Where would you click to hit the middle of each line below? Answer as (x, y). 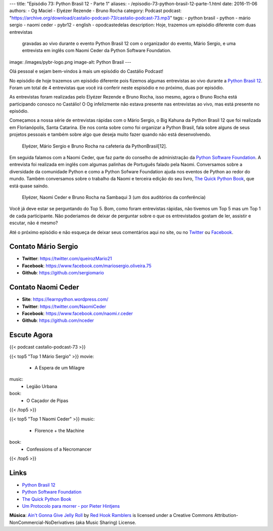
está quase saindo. (29, 186)
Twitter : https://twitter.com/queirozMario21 (67, 259)
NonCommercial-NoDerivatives (42, 522)
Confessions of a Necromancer (59, 449)
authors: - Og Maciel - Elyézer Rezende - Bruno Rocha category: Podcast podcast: (96, 11)
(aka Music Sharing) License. (106, 522)
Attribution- (226, 515)
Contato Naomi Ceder (44, 287)
